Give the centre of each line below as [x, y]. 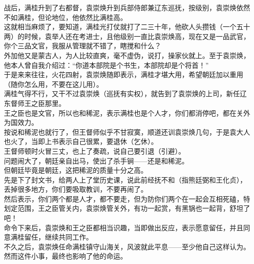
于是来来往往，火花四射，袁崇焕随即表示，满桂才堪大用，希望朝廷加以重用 [124, 74]
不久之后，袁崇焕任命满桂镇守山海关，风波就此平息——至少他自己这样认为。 [127, 246]
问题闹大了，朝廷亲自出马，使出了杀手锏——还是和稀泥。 [96, 160]
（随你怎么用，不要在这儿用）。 [53, 84]
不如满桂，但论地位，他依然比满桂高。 [65, 17]
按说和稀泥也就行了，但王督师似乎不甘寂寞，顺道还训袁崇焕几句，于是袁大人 [127, 132]
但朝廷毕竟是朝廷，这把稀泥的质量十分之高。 [76, 170]
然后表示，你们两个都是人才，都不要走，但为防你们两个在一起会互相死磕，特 [127, 198]
